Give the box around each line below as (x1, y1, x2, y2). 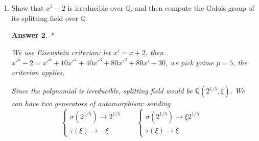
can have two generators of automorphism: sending (11, 98, 171, 109)
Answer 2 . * (11, 30, 54, 40)
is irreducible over (67, 3, 124, 13)
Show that (11, 3, 44, 13)
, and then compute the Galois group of (130, 3, 254, 13)
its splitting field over (11, 12, 79, 23)
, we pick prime (165, 57, 214, 67)
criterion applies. (11, 67, 65, 78)
